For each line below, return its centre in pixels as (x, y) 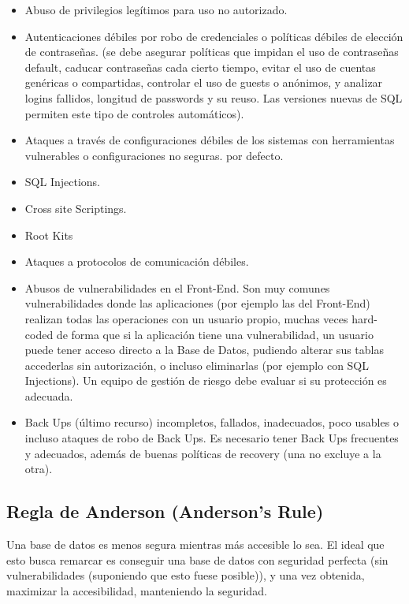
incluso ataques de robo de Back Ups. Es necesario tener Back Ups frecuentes (212, 438)
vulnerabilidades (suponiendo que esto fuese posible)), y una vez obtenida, (186, 575)
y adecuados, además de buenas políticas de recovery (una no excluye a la (203, 453)
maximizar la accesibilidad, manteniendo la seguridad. (137, 590)
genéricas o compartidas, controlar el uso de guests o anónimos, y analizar (204, 82)
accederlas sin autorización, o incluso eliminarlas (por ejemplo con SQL (197, 365)
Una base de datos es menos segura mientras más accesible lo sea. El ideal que (195, 544)
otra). (39, 469)
